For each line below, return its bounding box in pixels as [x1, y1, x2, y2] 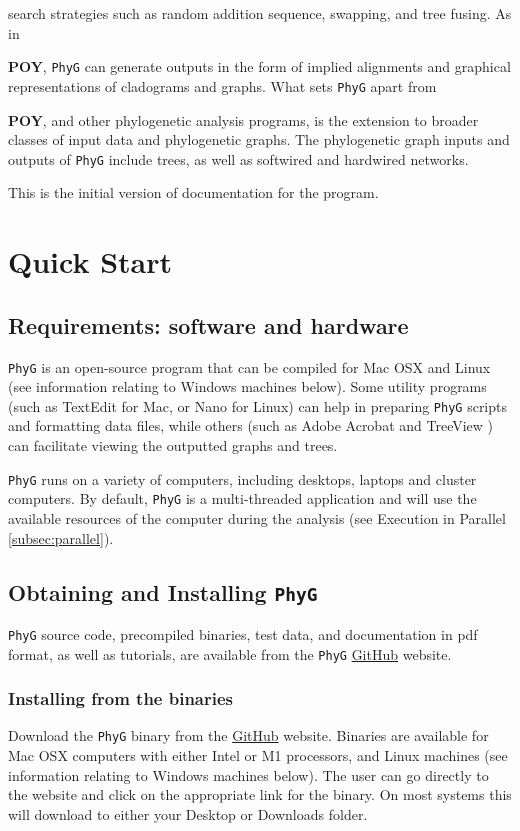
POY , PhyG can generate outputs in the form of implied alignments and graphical [8, 56, 511, 77]
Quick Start [8, 241, 172, 282]
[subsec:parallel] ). [8, 527, 114, 548]
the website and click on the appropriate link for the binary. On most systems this [8, 784, 512, 805]
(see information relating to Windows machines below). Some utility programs [8, 376, 487, 397]
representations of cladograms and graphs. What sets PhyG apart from [8, 75, 437, 96]
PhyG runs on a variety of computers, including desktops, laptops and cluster [8, 468, 477, 489]
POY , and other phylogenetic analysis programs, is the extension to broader [8, 109, 479, 130]
